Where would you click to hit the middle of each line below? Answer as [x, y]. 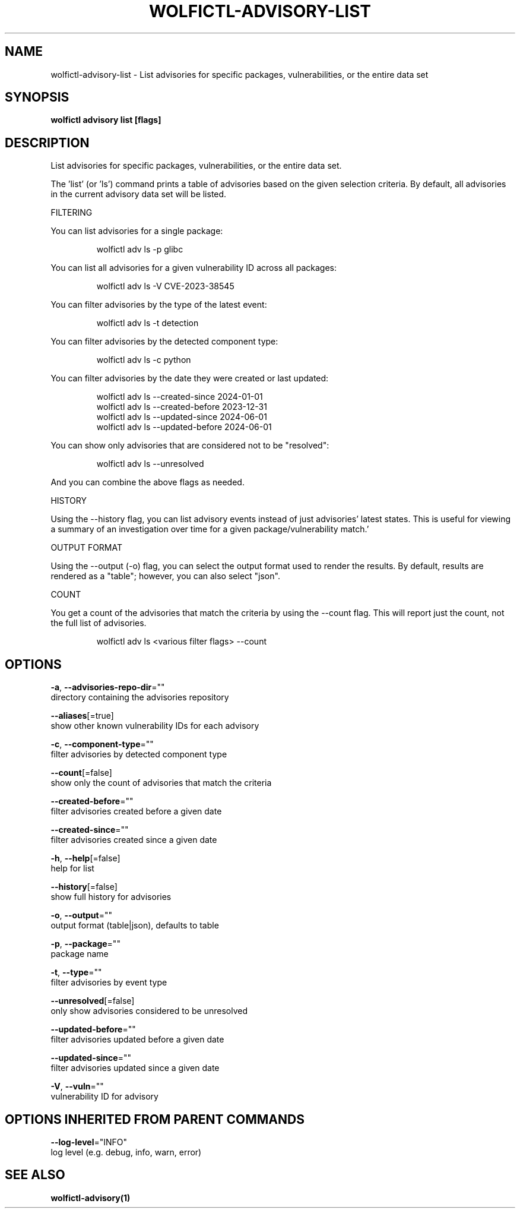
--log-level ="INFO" [89, 1142]
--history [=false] [84, 887]
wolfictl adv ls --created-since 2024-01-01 [180, 397]
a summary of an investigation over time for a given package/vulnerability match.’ [210, 529]
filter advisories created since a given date [134, 840]
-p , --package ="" [85, 944]
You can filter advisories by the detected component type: [164, 342]
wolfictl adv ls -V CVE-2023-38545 [165, 286]
